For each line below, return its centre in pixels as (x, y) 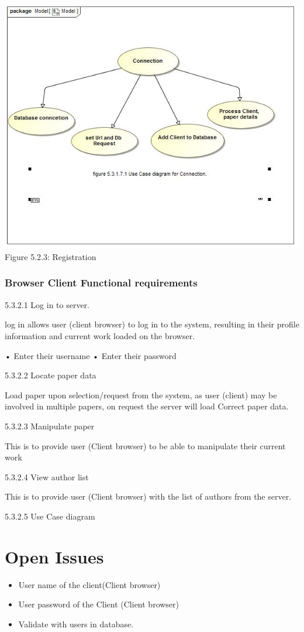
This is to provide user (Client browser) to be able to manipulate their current (145, 445)
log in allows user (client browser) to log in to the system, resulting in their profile (152, 324)
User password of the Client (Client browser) (99, 604)
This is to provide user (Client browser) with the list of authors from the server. (148, 496)
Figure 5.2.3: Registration (51, 256)
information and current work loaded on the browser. (100, 335)
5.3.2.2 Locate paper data (51, 375)
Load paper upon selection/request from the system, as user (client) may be (141, 394)
